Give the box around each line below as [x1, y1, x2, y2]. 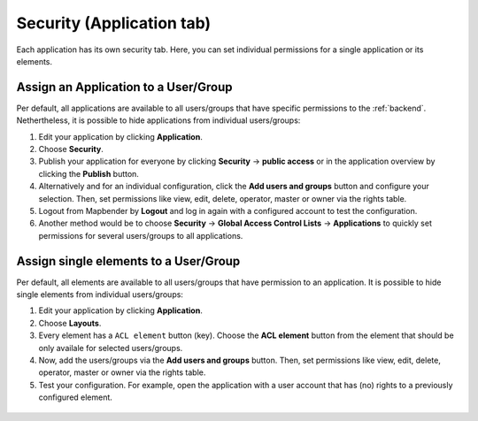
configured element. [38, 392, 112, 402]
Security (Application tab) [16, 13, 212, 33]
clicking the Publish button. [38, 168, 139, 179]
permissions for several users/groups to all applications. [38, 230, 243, 241]
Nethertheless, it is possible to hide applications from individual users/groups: [16, 115, 301, 126]
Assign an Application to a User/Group [16, 80, 233, 95]
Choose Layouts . [38, 318, 102, 328]
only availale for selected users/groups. [38, 342, 183, 353]
